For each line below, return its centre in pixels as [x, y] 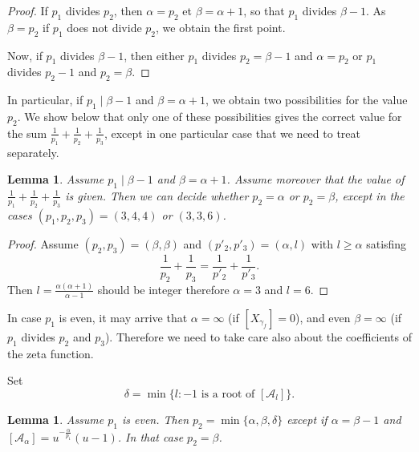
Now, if [25, 55]
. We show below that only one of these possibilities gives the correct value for [209, 116]
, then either [154, 55]
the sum [27, 133]
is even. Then [156, 419]
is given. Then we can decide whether [157, 195]
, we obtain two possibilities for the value [306, 100]
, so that [264, 10]
